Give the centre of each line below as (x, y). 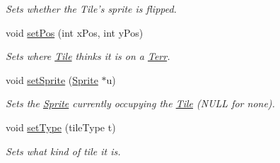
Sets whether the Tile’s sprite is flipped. (91, 8)
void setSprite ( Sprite (52, 79)
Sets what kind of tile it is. (63, 151)
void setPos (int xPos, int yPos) (75, 32)
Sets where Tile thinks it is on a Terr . (88, 56)
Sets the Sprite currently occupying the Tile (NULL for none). (140, 103)
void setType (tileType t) (61, 127)
